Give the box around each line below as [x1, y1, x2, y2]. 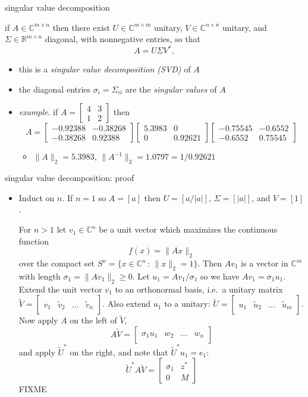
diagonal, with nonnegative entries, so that [45, 33, 201, 45]
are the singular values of [125, 82, 217, 95]
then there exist [52, 21, 110, 33]
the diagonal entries [18, 82, 91, 95]
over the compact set [18, 257, 95, 269]
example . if [18, 106, 58, 118]
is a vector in [241, 257, 288, 269]
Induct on [18, 191, 55, 204]
